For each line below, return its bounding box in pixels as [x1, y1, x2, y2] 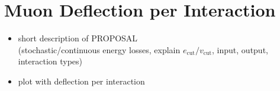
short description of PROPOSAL [18, 32, 138, 44]
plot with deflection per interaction [18, 74, 145, 87]
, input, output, [212, 43, 268, 56]
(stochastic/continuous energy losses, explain [18, 43, 181, 56]
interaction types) [18, 55, 83, 67]
